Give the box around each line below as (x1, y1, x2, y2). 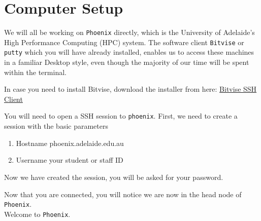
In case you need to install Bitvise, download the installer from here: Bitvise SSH (4, 84, 257, 94)
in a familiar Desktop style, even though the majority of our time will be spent (4, 57, 249, 67)
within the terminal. (4, 66, 67, 77)
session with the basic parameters (4, 121, 108, 131)
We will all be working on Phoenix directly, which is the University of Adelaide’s (4, 27, 255, 38)
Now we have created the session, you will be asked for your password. (4, 171, 223, 182)
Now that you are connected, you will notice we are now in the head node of (4, 189, 242, 199)
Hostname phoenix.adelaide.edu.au (16, 137, 124, 148)
